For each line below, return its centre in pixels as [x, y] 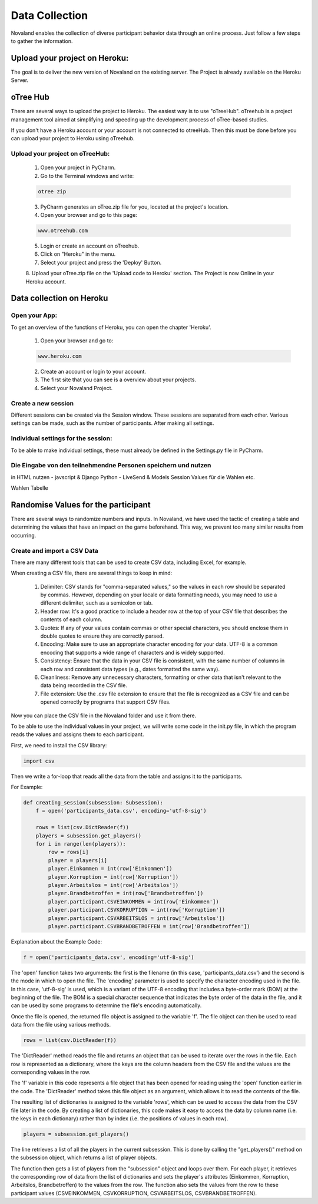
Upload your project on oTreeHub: [60, 154]
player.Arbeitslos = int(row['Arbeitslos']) [113, 885]
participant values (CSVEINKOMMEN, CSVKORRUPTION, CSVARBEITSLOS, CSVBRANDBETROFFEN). [134, 1193]
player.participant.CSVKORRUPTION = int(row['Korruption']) [137, 910]
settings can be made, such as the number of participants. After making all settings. [112, 423]
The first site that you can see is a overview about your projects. [118, 380]
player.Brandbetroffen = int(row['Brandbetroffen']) [126, 893]
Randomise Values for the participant [81, 505]
